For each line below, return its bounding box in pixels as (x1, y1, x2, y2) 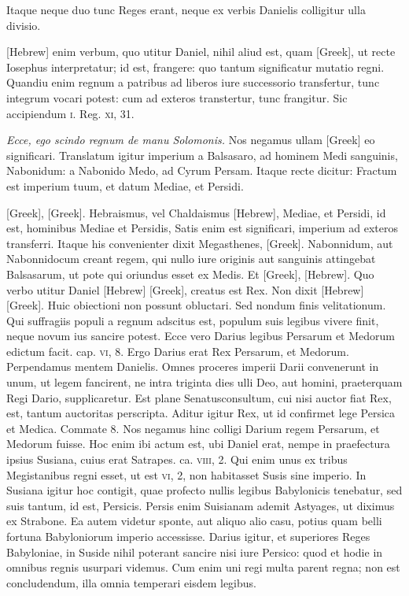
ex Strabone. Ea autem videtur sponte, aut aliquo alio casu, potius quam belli (6, 513, 382, 529)
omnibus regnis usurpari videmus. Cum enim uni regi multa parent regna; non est (6, 559, 400, 576)
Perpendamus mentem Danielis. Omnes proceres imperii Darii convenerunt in (6, 358, 379, 375)
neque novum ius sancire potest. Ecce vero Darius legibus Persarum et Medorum (6, 328, 395, 344)
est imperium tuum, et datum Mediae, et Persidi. (6, 177, 244, 194)
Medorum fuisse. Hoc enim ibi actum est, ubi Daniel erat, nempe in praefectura (6, 435, 390, 452)
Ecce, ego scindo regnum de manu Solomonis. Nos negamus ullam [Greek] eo (6, 131, 375, 148)
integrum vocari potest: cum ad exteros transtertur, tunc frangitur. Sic (6, 89, 348, 106)
